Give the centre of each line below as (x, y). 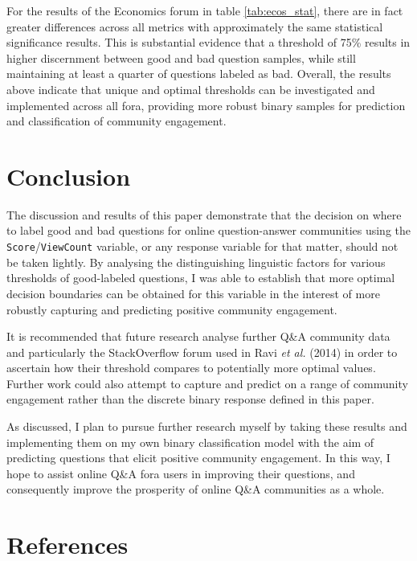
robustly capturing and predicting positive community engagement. (172, 309)
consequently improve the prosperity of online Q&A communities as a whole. (196, 489)
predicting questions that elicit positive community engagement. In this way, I (198, 458)
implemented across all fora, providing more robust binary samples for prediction (206, 105)
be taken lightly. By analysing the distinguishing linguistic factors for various (196, 262)
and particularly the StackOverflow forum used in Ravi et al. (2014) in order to (202, 352)
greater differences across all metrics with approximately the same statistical (195, 26)
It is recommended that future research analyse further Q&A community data (198, 336)
